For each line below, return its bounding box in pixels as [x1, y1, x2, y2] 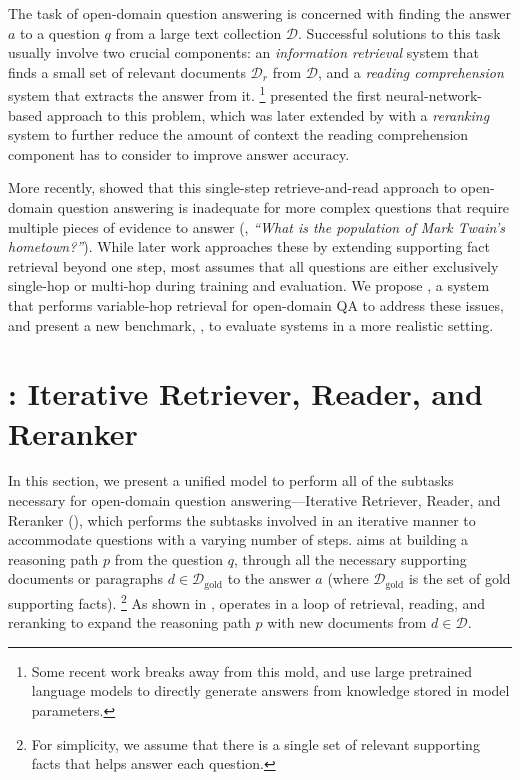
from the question [114, 548, 223, 569]
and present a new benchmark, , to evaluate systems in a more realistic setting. [8, 314, 494, 335]
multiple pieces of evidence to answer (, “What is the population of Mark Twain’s [8, 216, 506, 237]
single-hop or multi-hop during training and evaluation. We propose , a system [8, 275, 490, 296]
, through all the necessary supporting [233, 548, 467, 569]
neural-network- [385, 85, 482, 106]
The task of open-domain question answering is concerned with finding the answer [8, 3, 511, 23]
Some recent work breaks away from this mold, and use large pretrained [31, 660, 473, 681]
